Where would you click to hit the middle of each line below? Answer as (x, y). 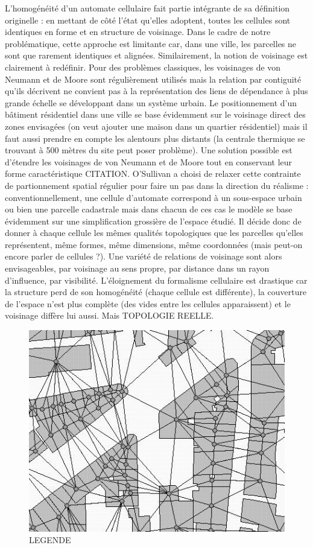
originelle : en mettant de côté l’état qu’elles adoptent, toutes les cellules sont (148, 20)
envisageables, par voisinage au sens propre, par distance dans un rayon (137, 268)
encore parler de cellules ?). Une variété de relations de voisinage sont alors (144, 256)
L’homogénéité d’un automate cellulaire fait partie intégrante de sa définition (147, 8)
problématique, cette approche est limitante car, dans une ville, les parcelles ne (151, 43)
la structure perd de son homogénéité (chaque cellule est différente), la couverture (156, 292)
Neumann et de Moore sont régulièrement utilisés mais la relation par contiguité (153, 79)
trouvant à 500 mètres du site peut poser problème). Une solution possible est (149, 150)
